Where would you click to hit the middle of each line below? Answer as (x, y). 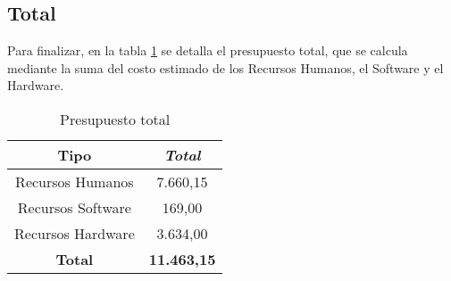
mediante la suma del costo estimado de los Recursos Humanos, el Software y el (225, 67)
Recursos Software (74, 207)
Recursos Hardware (75, 233)
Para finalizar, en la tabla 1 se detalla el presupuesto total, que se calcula (208, 50)
